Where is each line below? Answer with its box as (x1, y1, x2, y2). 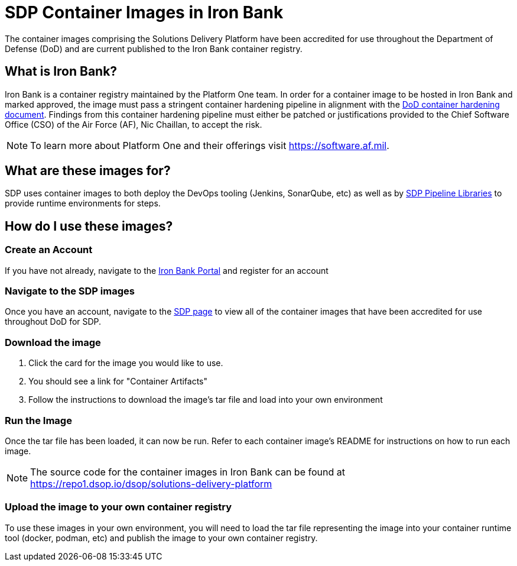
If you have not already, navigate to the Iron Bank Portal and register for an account (5, 265, 329, 276)
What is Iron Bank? (5, 64, 118, 79)
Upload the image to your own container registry (5, 501, 232, 513)
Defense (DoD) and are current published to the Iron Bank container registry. (5, 43, 303, 54)
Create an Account (5, 244, 93, 256)
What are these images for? (5, 163, 171, 179)
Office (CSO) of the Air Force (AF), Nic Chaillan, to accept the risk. (5, 119, 262, 130)
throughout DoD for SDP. (5, 316, 102, 327)
